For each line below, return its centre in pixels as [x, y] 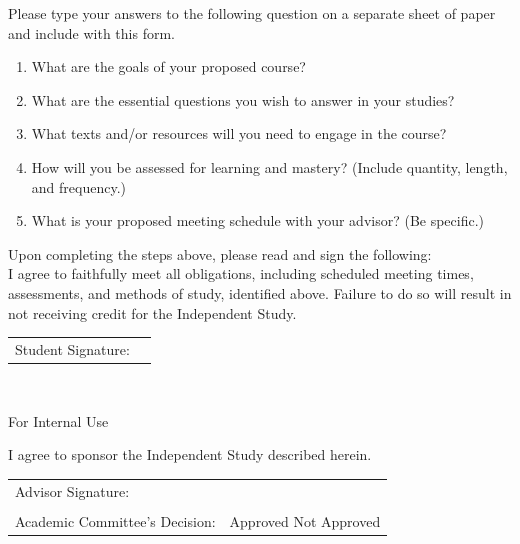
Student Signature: [72, 348]
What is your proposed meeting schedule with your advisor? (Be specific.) [258, 220]
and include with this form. [91, 32]
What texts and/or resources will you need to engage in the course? [239, 133]
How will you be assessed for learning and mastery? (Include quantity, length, [269, 166]
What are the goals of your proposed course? [168, 66]
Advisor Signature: [72, 490]
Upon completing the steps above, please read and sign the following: [220, 253]
